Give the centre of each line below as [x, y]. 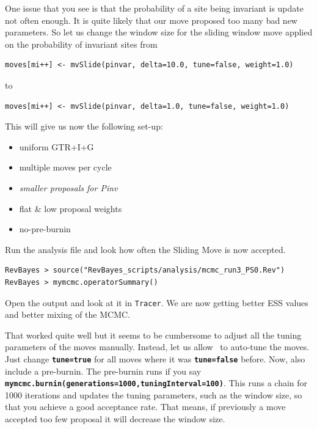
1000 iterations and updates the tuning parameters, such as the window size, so [154, 394]
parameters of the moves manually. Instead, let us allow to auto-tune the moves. [157, 347]
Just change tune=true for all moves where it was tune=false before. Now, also [155, 358]
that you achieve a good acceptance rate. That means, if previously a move [145, 407]
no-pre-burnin [45, 229]
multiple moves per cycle [65, 167]
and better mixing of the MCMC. [68, 314]
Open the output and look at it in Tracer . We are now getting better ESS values [157, 302]
